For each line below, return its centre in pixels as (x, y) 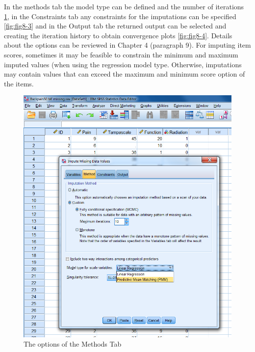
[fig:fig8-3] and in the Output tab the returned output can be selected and (115, 26)
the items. (19, 83)
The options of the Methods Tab (73, 344)
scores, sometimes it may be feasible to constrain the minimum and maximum (121, 54)
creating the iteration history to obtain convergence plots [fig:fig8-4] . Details (118, 35)
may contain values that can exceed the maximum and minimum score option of (125, 74)
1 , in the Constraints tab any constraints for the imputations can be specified (120, 16)
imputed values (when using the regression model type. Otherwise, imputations (123, 64)
